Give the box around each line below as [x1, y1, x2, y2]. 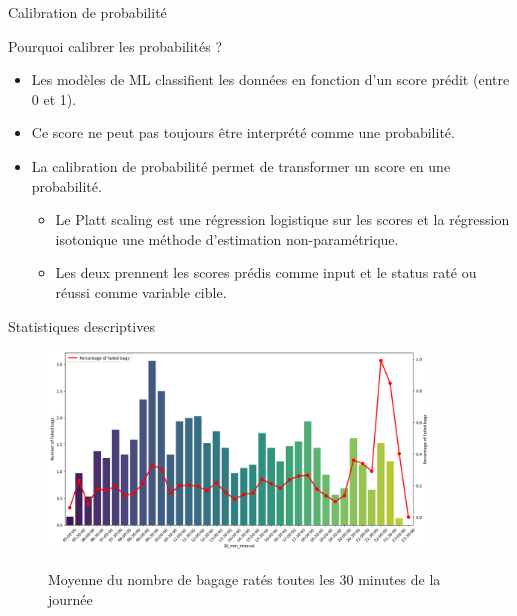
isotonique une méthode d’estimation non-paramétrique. [55, 228, 399, 249]
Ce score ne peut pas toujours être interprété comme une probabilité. [31, 122, 455, 143]
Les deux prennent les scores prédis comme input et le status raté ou [55, 262, 477, 283]
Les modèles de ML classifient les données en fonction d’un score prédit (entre [31, 69, 510, 90]
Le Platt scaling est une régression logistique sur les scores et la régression [55, 209, 510, 230]
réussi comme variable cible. [55, 281, 227, 302]
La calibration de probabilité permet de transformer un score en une [31, 155, 451, 176]
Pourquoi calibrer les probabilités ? [8, 35, 223, 56]
